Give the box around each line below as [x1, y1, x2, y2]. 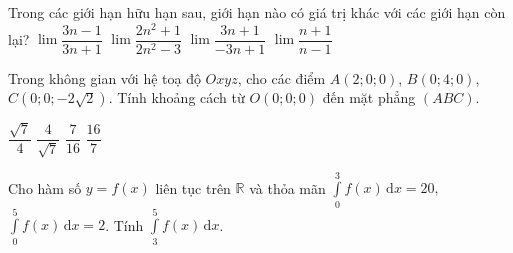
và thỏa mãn [249, 177, 326, 198]
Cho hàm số [8, 177, 82, 198]
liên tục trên [155, 177, 231, 198]
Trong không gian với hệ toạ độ [8, 67, 201, 88]
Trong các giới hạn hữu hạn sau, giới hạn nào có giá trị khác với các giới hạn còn [8, 2, 506, 22]
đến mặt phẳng [322, 87, 416, 108]
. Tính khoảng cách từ [108, 87, 245, 108]
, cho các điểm [237, 67, 326, 88]
